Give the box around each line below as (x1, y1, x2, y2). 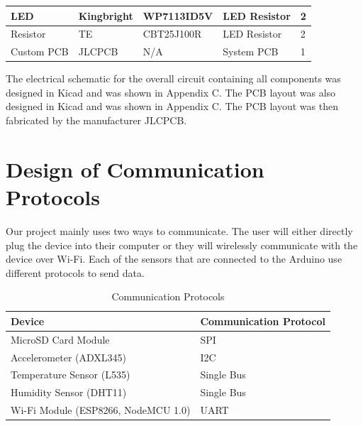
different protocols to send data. (6, 265, 145, 280)
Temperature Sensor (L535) (11, 367, 130, 382)
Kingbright (78, 8, 133, 23)
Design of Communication (6, 154, 264, 183)
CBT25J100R (143, 26, 202, 41)
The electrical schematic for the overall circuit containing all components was (6, 71, 341, 86)
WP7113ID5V (143, 8, 213, 23)
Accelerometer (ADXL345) (11, 349, 126, 364)
